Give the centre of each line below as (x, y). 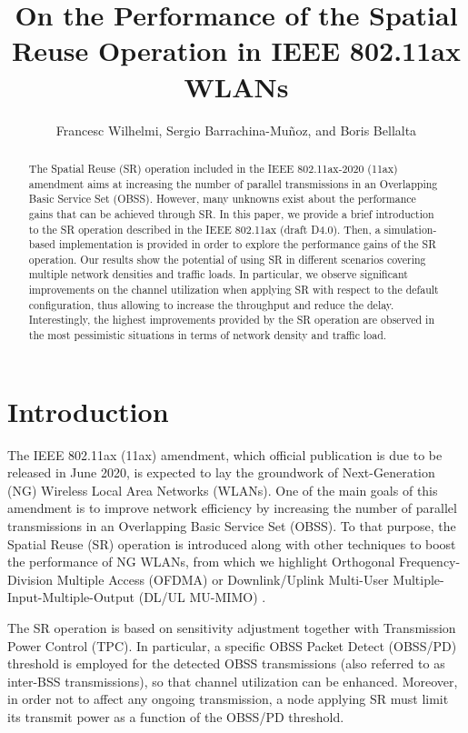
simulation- (410, 229)
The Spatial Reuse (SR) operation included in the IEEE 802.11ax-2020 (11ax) (213, 168)
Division (30, 579)
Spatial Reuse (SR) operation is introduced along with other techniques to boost (232, 543)
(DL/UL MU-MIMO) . (202, 597)
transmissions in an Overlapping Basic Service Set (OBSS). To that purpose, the (232, 526)
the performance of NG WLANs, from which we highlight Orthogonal (201, 562)
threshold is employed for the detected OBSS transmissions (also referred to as (226, 663)
